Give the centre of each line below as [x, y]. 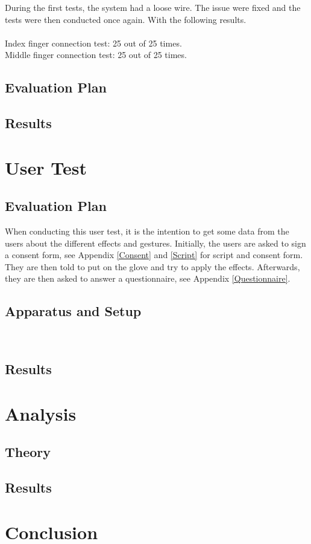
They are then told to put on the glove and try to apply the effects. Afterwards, [152, 266]
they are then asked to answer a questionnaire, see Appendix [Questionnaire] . [148, 278]
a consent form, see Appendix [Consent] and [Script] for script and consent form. [154, 255]
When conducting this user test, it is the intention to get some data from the [147, 231]
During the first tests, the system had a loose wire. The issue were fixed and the [153, 7]
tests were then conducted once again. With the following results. [126, 19]
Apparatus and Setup [73, 311]
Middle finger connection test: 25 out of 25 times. [96, 55]
